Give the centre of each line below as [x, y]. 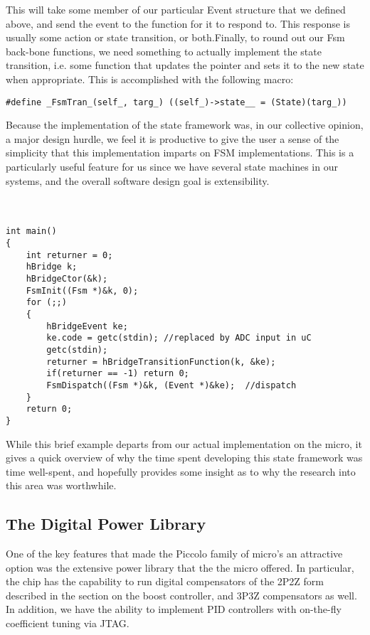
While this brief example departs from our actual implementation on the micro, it [184, 443]
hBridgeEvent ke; [87, 326]
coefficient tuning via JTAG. [68, 623]
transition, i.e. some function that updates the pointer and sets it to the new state [185, 65]
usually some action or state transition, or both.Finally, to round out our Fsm [175, 37]
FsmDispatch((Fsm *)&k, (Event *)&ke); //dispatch [171, 385]
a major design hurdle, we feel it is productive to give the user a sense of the [173, 138]
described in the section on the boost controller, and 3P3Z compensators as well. [181, 595]
